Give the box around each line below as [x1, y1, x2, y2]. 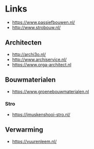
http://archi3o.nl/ [12, 51, 46, 57]
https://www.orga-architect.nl [12, 61, 72, 67]
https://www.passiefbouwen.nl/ [12, 19, 75, 25]
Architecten [5, 39, 42, 47]
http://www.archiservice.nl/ [12, 57, 67, 62]
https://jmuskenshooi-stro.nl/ [12, 111, 70, 117]
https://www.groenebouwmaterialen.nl [12, 89, 89, 94]
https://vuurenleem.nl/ [12, 138, 57, 144]
